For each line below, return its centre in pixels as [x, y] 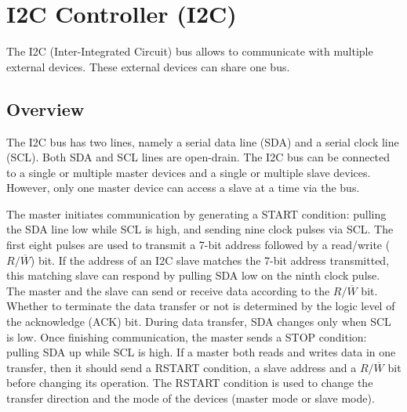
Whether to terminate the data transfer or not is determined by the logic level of [201, 306]
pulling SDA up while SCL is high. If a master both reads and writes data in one [201, 352]
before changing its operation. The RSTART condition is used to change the [190, 383]
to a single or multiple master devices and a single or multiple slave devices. [189, 172]
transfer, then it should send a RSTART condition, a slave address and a [182, 367]
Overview [45, 108]
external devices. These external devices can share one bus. [148, 66]
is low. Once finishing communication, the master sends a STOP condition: [187, 336]
